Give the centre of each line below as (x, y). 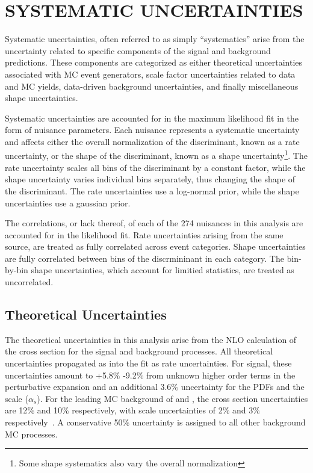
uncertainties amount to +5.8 (59, 375)
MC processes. (31, 434)
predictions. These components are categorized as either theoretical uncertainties (154, 62)
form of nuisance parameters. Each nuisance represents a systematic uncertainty (152, 130)
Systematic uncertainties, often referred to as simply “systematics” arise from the (155, 39)
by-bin (17, 270)
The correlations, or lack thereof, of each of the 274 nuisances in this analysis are (154, 223)
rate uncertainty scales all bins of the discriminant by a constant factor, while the (155, 167)
